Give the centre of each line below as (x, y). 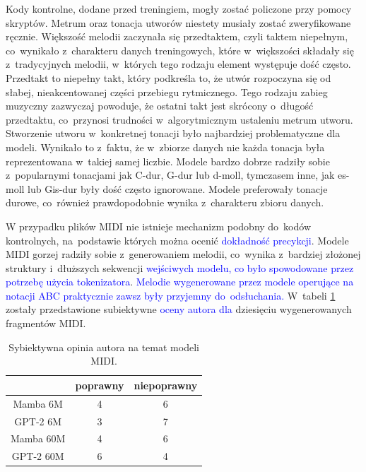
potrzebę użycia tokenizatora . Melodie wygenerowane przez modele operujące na (180, 282)
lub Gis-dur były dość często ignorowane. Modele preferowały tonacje (178, 188)
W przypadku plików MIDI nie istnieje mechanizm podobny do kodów (159, 226)
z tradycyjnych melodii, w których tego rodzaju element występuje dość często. (178, 64)
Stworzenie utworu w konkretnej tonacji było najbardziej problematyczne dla (173, 133)
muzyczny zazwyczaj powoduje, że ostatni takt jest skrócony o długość (160, 106)
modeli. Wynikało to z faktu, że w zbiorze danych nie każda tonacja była (165, 147)
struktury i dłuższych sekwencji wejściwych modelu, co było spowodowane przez (180, 267)
